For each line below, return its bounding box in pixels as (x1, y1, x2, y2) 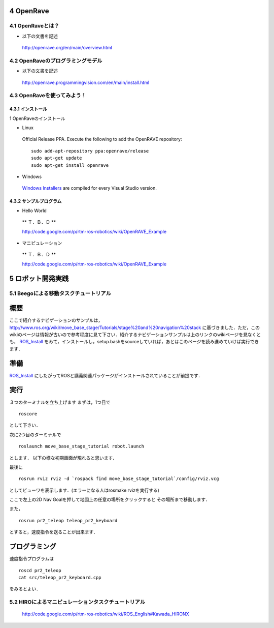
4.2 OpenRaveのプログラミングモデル (9, 57, 102, 64)
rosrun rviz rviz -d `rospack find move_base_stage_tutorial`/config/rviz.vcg (18, 476, 219, 482)
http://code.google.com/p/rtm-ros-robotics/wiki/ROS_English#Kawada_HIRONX (22, 611, 189, 617)
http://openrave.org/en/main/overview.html (22, 45, 113, 51)
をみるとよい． (9, 586, 41, 592)
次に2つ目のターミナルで (9, 431, 61, 437)
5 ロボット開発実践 (9, 274, 69, 283)
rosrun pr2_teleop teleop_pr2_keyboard (18, 518, 118, 523)
